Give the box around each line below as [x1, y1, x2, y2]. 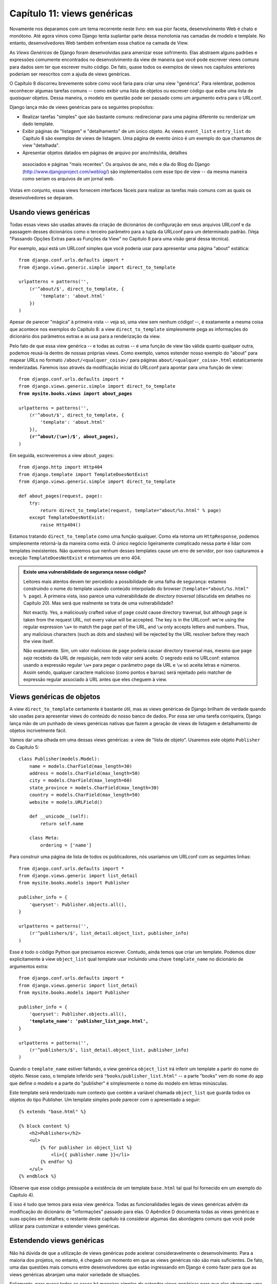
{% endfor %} [40, 1159, 73, 1165]
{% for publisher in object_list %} [40, 1144, 133, 1150]
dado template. [22, 121, 54, 127]
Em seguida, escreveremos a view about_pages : [9, 452, 114, 458]
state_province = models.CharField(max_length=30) [29, 785, 160, 790]
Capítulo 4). [9, 1192, 34, 1198]
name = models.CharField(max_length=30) [29, 763, 133, 769]
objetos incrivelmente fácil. [9, 727, 67, 733]
